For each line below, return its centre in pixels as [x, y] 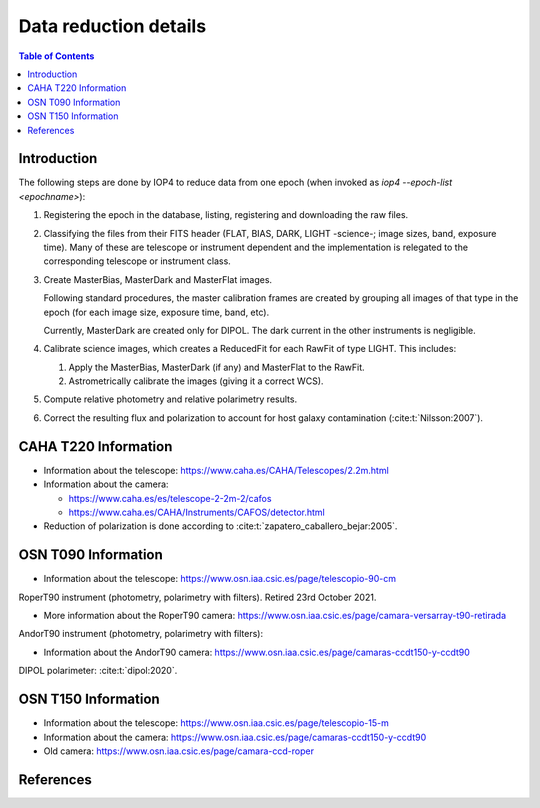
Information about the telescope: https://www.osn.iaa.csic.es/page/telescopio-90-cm [220, 579]
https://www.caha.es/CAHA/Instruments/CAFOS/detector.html [196, 512]
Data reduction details [112, 26]
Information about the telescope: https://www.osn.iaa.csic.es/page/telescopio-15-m [216, 723]
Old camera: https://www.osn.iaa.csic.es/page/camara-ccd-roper [179, 751]
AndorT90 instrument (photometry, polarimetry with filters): [141, 634]
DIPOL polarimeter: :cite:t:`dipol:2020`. [98, 671]
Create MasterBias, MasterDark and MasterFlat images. [158, 279]
